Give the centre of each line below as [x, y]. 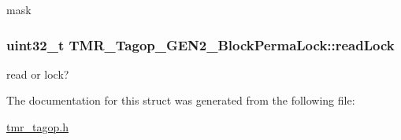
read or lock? [38, 74]
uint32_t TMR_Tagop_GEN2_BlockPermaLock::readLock [200, 44]
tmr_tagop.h [38, 127]
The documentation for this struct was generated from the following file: [181, 100]
